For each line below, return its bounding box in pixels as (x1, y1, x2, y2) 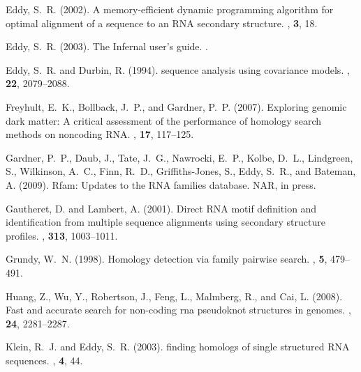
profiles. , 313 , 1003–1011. (6, 228, 118, 242)
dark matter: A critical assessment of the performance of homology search (6, 113, 322, 127)
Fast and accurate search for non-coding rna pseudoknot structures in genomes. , (6, 302, 351, 317)
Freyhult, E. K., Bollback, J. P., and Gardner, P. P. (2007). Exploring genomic (6, 99, 347, 114)
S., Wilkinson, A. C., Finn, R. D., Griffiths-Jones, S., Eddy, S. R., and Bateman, (6, 164, 356, 178)
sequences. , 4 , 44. (6, 352, 83, 367)
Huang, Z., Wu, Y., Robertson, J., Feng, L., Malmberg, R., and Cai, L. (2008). (6, 288, 343, 303)
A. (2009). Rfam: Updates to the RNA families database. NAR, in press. (6, 177, 316, 192)
